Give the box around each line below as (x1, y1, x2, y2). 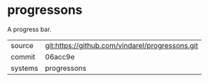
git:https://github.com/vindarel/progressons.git (45, 40, 199, 50)
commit (10, 51, 36, 61)
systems (10, 63, 38, 73)
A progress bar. (7, 25, 52, 33)
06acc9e (45, 51, 75, 61)
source (10, 40, 33, 50)
